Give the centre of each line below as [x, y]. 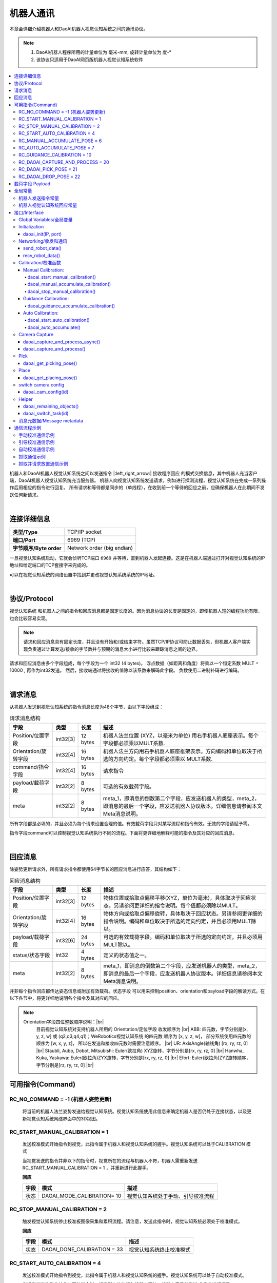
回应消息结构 [25, 881]
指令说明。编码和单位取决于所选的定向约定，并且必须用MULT [177, 921]
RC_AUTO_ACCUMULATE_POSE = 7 [56, 148]
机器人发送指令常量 [39, 198]
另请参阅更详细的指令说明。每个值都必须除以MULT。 [177, 906]
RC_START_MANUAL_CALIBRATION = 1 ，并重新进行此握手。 [87, 1168]
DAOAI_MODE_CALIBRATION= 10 [82, 1196]
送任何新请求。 [25, 495]
